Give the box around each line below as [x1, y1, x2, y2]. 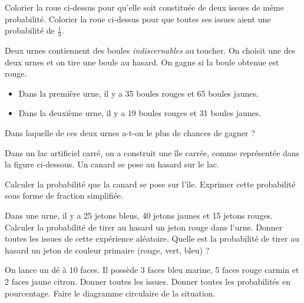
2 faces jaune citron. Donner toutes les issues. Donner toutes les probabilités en [5, 275, 290, 287]
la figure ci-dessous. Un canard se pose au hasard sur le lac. [5, 158, 219, 170]
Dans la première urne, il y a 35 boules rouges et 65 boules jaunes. [18, 87, 259, 99]
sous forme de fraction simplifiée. [5, 189, 123, 202]
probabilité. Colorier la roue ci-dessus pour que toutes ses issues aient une [5, 12, 271, 25]
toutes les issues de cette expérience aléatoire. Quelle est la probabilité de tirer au [5, 232, 299, 245]
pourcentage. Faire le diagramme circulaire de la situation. [5, 286, 216, 299]
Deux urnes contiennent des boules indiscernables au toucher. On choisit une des [5, 44, 296, 57]
